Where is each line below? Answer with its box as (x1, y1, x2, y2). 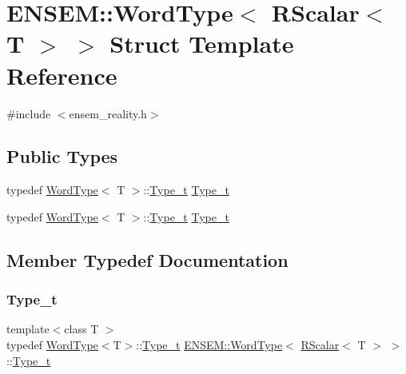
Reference (6, 58, 117, 91)
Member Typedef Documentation (6, 247, 289, 272)
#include (6, 105, 51, 121)
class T (64, 320, 99, 337)
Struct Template (109, 27, 294, 60)
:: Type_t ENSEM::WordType (136, 336, 283, 353)
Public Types (6, 144, 118, 169)
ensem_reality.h (69, 105, 147, 121)
